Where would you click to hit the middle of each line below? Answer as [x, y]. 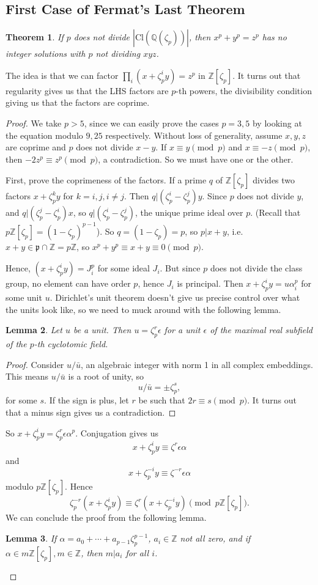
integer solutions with [46, 53]
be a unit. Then [102, 330]
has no [274, 37]
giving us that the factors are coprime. [78, 102]
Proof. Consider [35, 364]
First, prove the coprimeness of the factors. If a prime [106, 180]
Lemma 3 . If [31, 538]
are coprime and [36, 147]
